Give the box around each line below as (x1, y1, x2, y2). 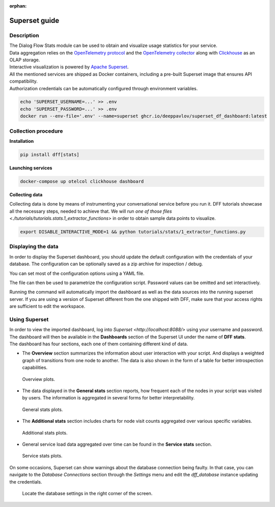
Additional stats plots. (22, 429, 68, 436)
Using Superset (9, 316, 49, 323)
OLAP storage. (9, 57, 40, 63)
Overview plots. (22, 376, 56, 382)
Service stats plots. (22, 453, 63, 459)
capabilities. (22, 365, 48, 371)
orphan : (9, 3, 27, 9)
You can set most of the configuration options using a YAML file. (9, 270, 145, 276)
